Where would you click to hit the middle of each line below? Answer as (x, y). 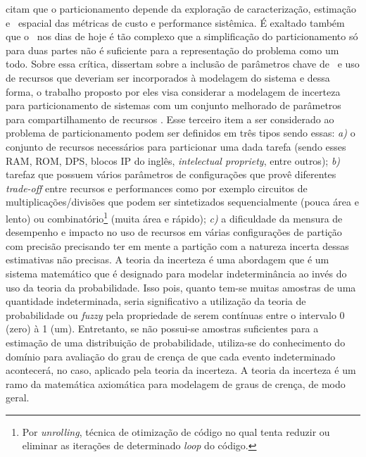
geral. (18, 397)
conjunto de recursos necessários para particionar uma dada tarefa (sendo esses (176, 146)
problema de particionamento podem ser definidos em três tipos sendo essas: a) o (181, 133)
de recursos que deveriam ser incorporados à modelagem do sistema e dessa (168, 77)
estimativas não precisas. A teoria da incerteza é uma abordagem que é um (168, 259)
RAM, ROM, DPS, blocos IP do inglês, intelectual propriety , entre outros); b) (173, 160)
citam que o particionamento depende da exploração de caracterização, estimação (181, 8)
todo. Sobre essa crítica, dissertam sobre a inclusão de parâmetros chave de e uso (183, 64)
